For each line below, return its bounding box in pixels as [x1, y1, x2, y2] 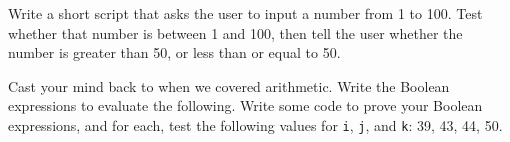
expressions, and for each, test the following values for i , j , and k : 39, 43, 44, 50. [8, 114, 503, 135]
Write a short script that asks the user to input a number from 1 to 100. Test [8, 3, 483, 23]
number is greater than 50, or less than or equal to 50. [8, 42, 341, 63]
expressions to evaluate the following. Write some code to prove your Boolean [8, 95, 483, 116]
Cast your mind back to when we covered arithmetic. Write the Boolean [8, 75, 450, 96]
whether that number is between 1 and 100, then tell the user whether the [8, 22, 463, 43]
